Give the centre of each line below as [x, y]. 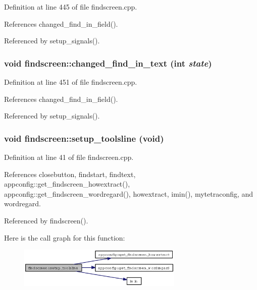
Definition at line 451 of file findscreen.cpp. [71, 82]
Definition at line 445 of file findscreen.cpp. [71, 7]
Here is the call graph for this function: [65, 237]
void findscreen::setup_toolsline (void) [84, 138]
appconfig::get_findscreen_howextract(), [67, 184]
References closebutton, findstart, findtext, [70, 174]
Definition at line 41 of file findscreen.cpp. [69, 157]
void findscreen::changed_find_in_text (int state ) [108, 63]
